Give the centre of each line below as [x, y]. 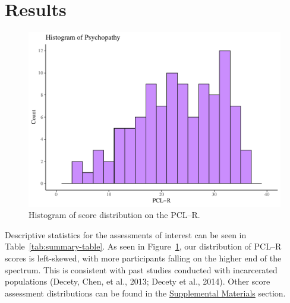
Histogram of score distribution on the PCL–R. [114, 215]
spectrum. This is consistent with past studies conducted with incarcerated [141, 269]
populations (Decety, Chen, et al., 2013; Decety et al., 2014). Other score [138, 281]
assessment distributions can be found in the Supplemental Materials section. [145, 293]
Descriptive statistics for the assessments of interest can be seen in [126, 234]
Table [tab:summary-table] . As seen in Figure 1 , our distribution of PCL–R [143, 246]
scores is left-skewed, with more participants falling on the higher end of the [143, 258]
